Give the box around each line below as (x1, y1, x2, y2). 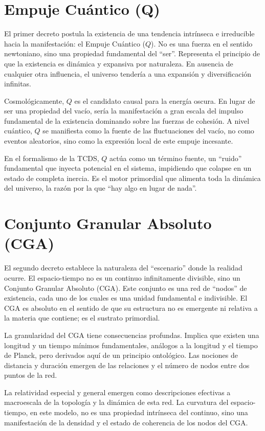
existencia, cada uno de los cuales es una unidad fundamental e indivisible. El (4, 292, 248, 303)
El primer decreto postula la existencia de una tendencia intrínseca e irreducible (4, 28, 255, 39)
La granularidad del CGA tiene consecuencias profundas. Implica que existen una (4, 329, 259, 340)
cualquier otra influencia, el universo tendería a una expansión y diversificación (4, 68, 252, 79)
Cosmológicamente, (4, 95, 64, 106)
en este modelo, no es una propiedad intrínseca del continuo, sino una (30, 407, 248, 418)
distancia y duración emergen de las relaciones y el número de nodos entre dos (4, 359, 250, 370)
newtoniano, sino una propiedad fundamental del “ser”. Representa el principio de (4, 48, 260, 59)
